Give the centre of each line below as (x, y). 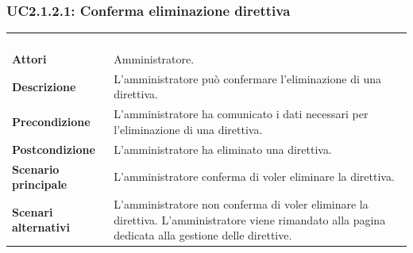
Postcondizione (54, 149)
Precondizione (51, 122)
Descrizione (44, 86)
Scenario (36, 169)
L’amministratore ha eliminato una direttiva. (223, 149)
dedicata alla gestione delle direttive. (203, 235)
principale (40, 184)
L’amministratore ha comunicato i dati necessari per (241, 114)
